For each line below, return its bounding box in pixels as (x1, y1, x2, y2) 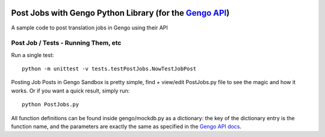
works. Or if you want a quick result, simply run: (11, 87, 130, 94)
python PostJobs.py (22, 101, 79, 108)
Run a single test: (11, 51, 54, 58)
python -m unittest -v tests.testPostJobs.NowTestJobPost (22, 65, 197, 72)
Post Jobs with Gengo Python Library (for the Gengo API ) (11, 8, 230, 18)
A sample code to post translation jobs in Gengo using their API (11, 24, 169, 31)
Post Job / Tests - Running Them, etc (11, 39, 122, 47)
